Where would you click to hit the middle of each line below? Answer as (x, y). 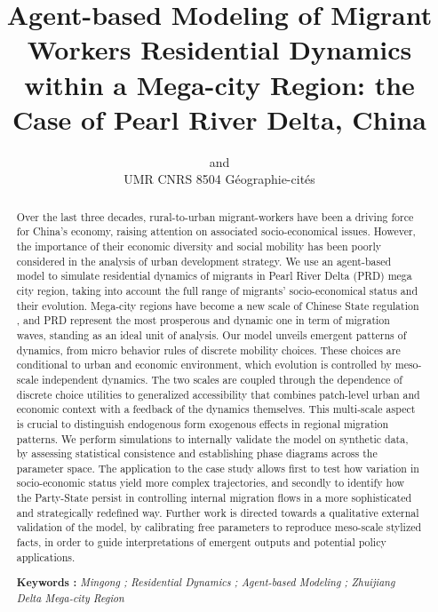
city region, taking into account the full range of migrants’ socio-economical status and (217, 290)
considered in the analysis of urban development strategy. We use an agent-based (204, 261)
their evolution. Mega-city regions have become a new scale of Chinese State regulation (218, 305)
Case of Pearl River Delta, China (219, 119)
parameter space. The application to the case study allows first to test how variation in (218, 468)
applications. (46, 556)
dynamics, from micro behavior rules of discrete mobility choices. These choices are (208, 350)
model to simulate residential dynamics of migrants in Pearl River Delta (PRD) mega (214, 276)
